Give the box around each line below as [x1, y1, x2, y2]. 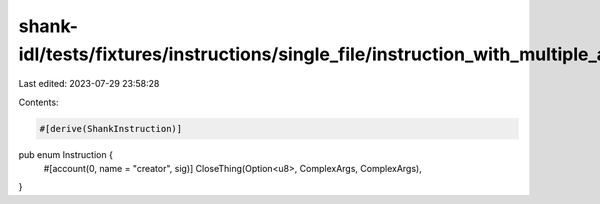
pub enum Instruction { [18, 148, 114, 160]
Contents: [18, 96, 59, 108]
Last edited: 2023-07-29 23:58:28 [18, 78, 160, 90]
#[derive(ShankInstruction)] [39, 123, 183, 134]
